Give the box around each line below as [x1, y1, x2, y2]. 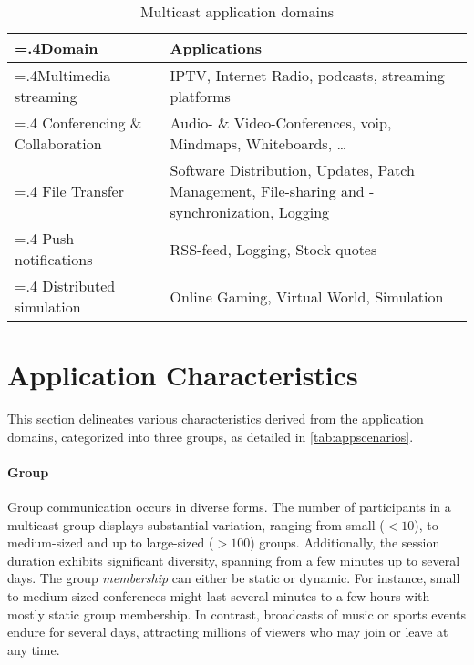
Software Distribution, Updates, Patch [170, 159, 415, 180]
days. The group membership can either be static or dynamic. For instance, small [7, 568, 460, 588]
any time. [7, 639, 60, 659]
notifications [15, 249, 93, 270]
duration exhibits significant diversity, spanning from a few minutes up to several [7, 550, 460, 569]
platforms [170, 86, 231, 107]
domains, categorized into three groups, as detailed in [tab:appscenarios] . [7, 426, 414, 445]
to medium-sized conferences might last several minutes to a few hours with [7, 587, 430, 606]
